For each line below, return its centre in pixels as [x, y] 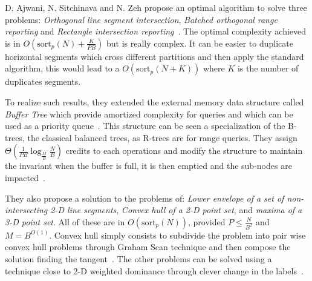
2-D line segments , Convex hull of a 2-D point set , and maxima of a [176, 210]
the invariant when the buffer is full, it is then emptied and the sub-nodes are [148, 166]
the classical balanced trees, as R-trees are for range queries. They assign [162, 137]
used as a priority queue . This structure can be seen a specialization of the [145, 126]
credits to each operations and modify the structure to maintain [184, 150]
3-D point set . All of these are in [65, 221]
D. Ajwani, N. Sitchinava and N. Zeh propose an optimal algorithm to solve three [156, 7]
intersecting [26, 210]
